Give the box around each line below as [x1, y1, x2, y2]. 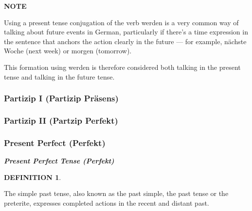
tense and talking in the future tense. [4, 71, 115, 81]
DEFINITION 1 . [4, 172, 61, 182]
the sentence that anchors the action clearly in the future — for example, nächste [4, 36, 247, 46]
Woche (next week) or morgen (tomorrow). [4, 46, 132, 56]
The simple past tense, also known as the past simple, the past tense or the [4, 188, 229, 198]
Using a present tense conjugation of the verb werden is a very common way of [4, 17, 239, 27]
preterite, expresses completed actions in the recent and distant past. [4, 197, 209, 208]
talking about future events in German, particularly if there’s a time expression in [4, 27, 248, 37]
